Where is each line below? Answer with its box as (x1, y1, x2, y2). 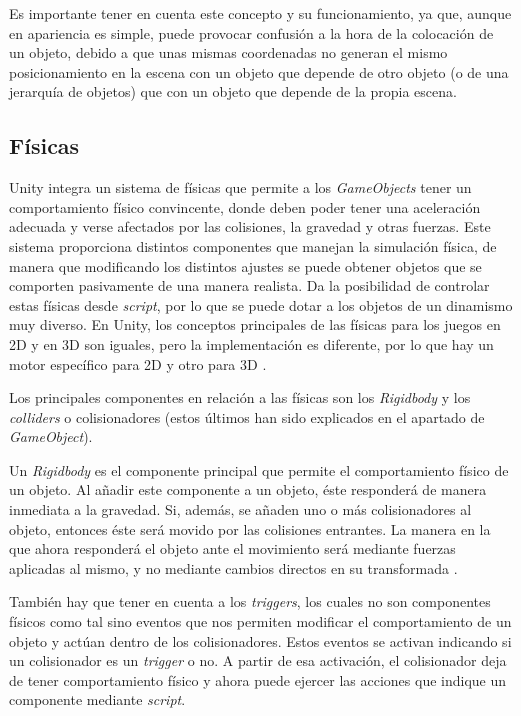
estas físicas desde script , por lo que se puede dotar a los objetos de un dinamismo (9, 294, 513, 315)
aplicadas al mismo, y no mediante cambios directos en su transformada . (9, 557, 458, 578)
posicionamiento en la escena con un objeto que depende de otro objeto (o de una (9, 61, 509, 82)
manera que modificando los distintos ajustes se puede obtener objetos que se (9, 255, 482, 276)
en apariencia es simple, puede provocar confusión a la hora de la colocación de (9, 22, 494, 43)
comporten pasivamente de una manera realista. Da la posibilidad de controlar (9, 275, 490, 296)
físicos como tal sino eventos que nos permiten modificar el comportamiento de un (9, 611, 512, 632)
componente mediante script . (9, 689, 186, 710)
